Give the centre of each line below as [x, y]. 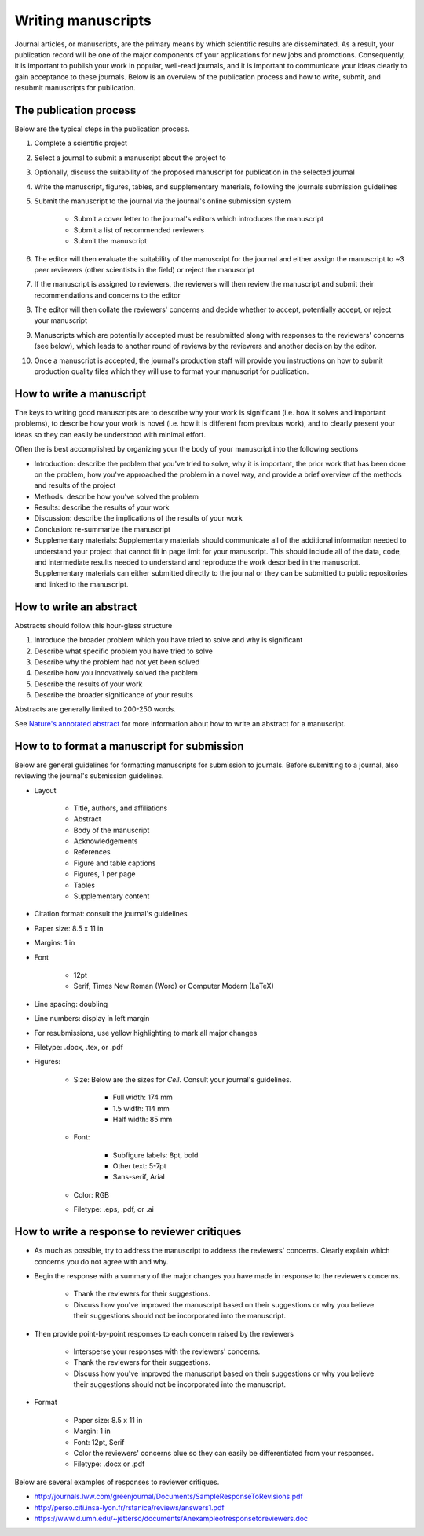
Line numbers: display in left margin [92, 1019]
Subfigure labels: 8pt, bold [155, 1155]
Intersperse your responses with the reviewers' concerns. [167, 1351]
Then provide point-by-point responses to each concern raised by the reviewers [164, 1333]
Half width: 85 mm [143, 1119]
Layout [45, 790]
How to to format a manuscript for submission [129, 746]
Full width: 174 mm [143, 1097]
